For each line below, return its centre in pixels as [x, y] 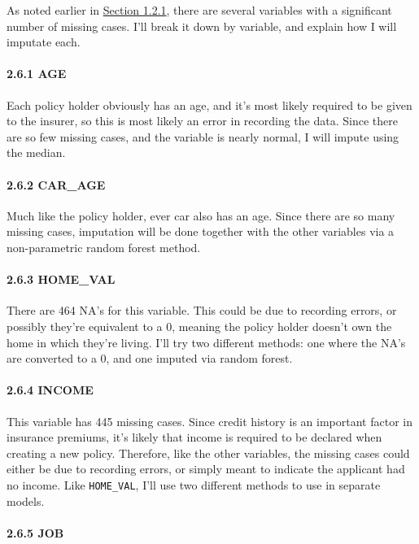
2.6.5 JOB [35, 532]
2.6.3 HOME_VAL [61, 279]
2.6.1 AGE [37, 74]
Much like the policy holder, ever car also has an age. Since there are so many [201, 215]
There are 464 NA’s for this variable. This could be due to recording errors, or [202, 310]
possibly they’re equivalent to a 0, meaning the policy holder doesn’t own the [199, 326]
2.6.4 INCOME [50, 390]
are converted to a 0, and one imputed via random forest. [150, 358]
